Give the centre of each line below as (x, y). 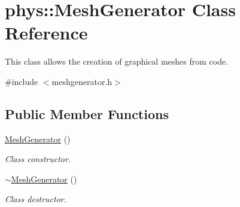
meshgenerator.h (82, 81)
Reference (46, 33)
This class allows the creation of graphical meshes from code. (117, 61)
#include (22, 81)
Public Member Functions (87, 113)
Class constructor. (38, 159)
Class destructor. (36, 199)
